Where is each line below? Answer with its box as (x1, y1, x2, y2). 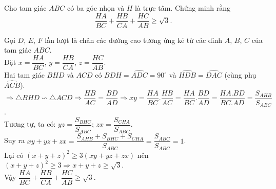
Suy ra (4, 135, 25, 146)
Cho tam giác (4, 3, 47, 13)
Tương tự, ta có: (4, 119, 56, 129)
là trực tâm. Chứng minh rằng (135, 3, 231, 13)
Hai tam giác (4, 69, 45, 80)
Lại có (4, 149, 24, 160)
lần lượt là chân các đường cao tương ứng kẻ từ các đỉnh (45, 34, 223, 45)
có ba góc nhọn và (67, 3, 125, 13)
